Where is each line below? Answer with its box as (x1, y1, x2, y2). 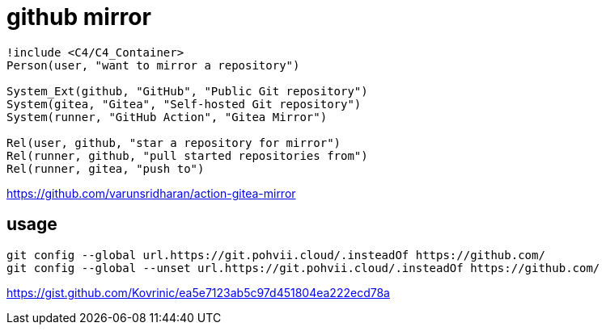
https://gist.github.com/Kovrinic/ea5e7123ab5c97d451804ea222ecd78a (6, 285, 390, 300)
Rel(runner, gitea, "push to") (6, 161, 205, 175)
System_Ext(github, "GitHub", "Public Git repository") (6, 84, 368, 98)
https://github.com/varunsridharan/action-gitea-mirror (6, 186, 296, 200)
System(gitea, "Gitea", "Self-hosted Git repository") (6, 97, 362, 111)
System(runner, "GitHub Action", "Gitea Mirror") (6, 110, 328, 124)
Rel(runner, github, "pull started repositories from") (6, 149, 368, 162)
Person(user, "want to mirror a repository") (6, 58, 300, 72)
